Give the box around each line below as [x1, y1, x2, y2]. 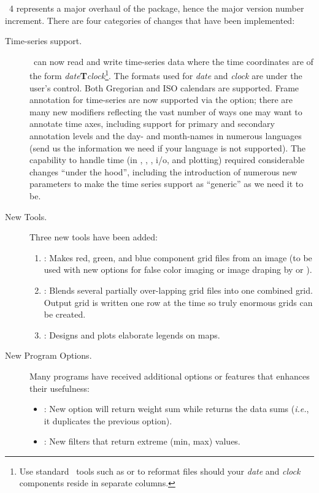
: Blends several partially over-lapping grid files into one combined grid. [44, 283, 313, 296]
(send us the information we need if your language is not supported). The [29, 141, 306, 154]
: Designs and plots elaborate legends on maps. [44, 328, 220, 341]
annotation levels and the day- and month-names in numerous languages [29, 129, 302, 142]
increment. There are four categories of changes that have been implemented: [5, 13, 295, 26]
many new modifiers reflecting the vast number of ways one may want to [29, 105, 302, 118]
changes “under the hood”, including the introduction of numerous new [29, 165, 298, 178]
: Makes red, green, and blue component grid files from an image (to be [44, 251, 312, 264]
